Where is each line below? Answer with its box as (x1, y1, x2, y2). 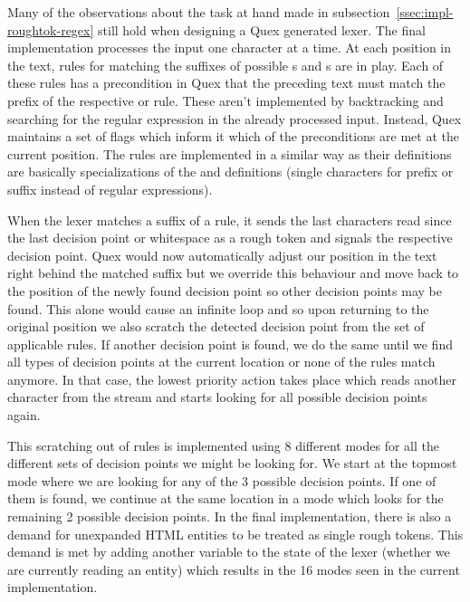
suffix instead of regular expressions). (7, 179, 213, 198)
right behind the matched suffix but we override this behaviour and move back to (7, 263, 459, 282)
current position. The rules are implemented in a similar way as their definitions (7, 144, 452, 163)
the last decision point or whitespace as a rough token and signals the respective (7, 228, 453, 247)
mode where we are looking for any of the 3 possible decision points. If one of (7, 471, 436, 490)
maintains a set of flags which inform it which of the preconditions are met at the (7, 127, 459, 146)
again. (7, 406, 41, 425)
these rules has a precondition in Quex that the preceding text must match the (7, 73, 446, 92)
